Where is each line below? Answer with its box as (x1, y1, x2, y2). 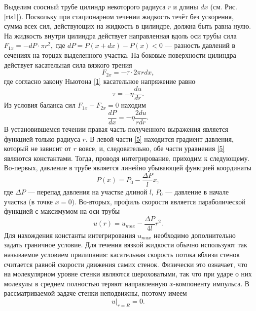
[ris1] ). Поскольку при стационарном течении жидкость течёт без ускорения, (4, 11, 234, 21)
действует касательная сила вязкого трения (4, 59, 132, 70)
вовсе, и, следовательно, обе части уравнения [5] (78, 143, 225, 154)
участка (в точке (4, 196, 53, 206)
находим (121, 100, 146, 110)
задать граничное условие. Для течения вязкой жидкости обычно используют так (4, 239, 247, 250)
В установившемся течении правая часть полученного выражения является (4, 123, 228, 134)
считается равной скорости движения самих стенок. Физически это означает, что (4, 259, 248, 269)
